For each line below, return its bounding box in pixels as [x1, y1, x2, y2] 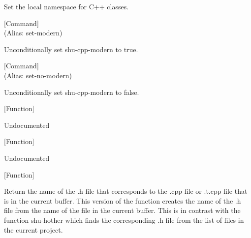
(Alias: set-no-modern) [4, 70, 72, 80]
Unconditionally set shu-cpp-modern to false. [4, 87, 139, 97]
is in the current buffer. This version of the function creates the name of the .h [4, 195, 241, 206]
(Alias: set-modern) [4, 28, 63, 38]
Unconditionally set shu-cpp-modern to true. [4, 44, 138, 54]
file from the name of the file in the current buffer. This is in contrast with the [4, 205, 241, 215]
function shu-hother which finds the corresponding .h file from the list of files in [4, 214, 244, 225]
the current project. [4, 224, 63, 235]
